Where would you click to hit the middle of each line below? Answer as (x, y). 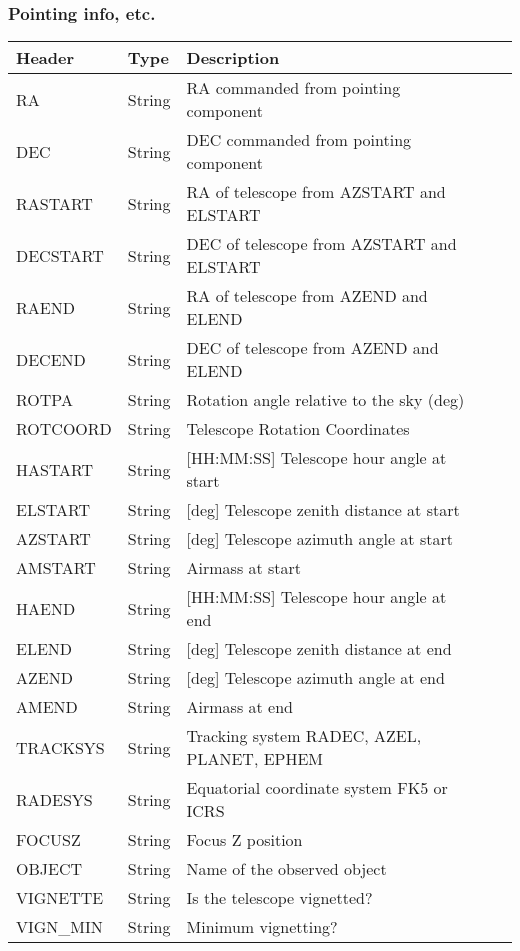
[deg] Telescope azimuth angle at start (319, 539)
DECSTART (60, 255)
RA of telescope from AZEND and (307, 296)
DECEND (51, 359)
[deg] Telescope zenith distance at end (319, 649)
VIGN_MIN (59, 927)
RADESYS (54, 799)
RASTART (54, 203)
